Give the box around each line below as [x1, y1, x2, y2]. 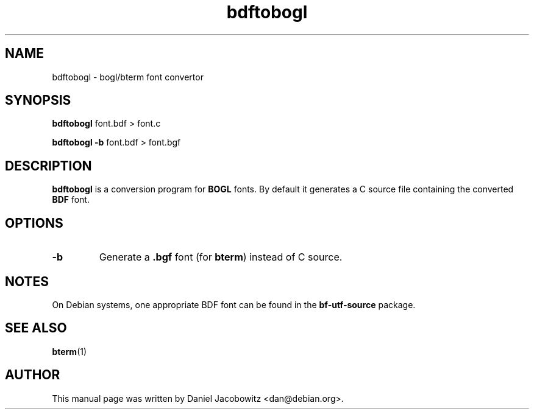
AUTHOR [5, 367, 60, 383]
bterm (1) [52, 346, 87, 357]
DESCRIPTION [5, 158, 92, 174]
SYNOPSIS [5, 93, 71, 108]
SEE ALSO [5, 320, 67, 336]
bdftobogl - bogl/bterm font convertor [52, 71, 204, 82]
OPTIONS [5, 215, 63, 231]
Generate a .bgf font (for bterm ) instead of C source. [99, 251, 343, 264]
